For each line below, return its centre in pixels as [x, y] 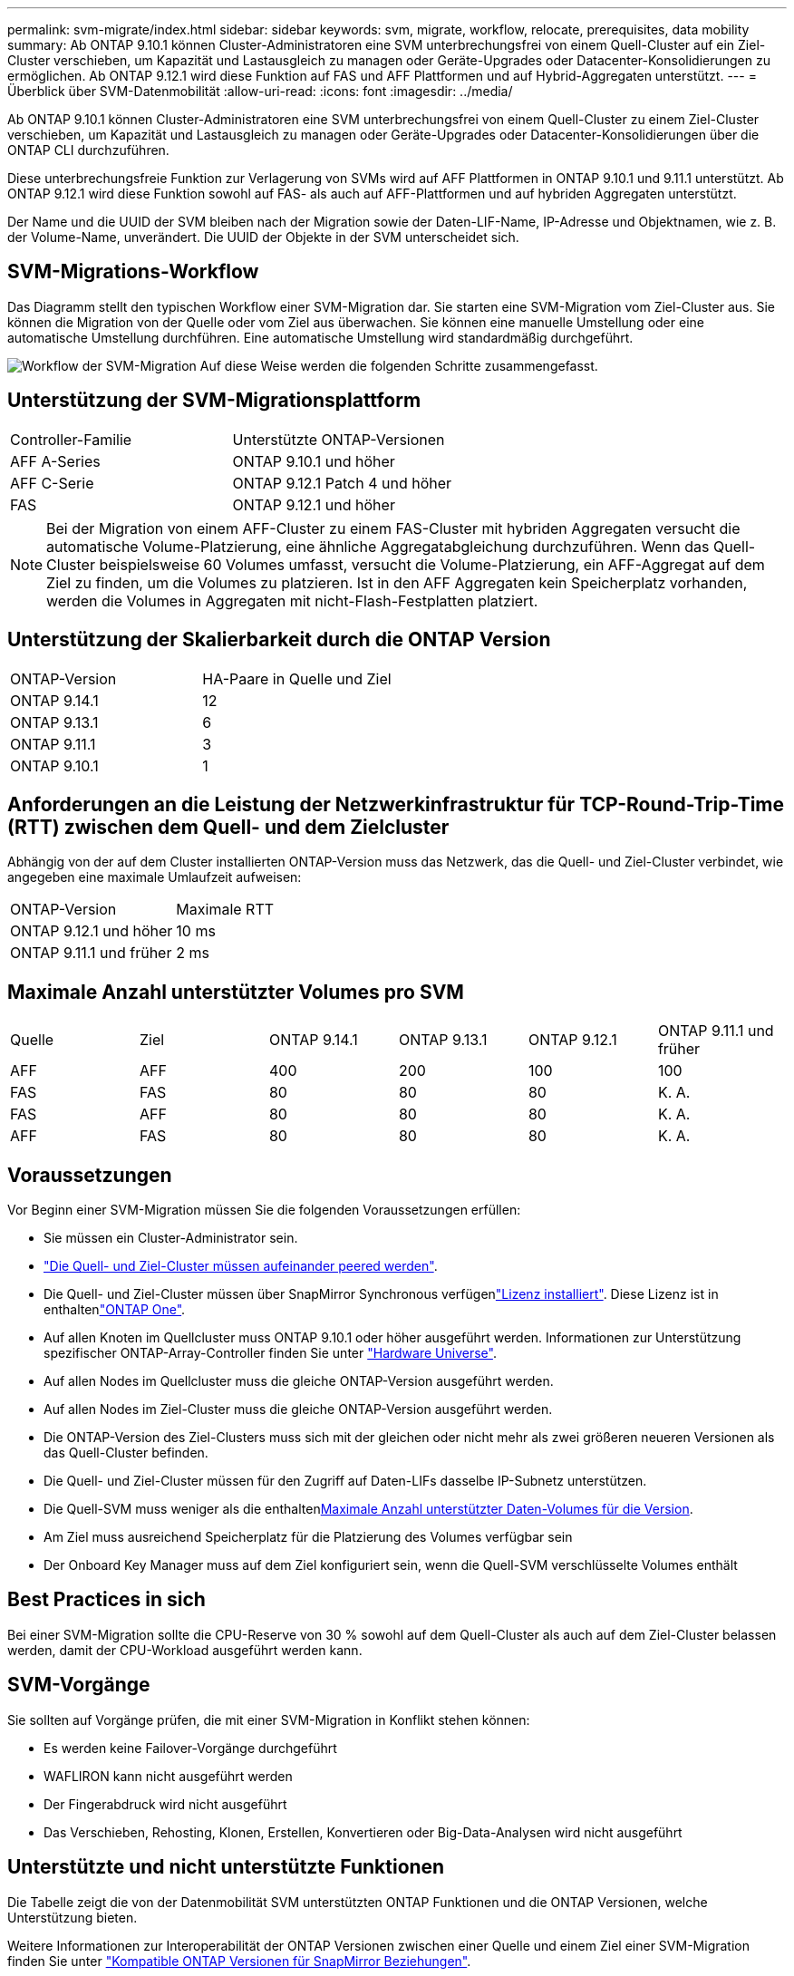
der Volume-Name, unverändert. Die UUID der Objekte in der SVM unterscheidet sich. [263, 237]
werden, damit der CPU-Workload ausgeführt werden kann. [185, 1650]
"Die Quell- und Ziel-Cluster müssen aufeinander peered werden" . [241, 1266]
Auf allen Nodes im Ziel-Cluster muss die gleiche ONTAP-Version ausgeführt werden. [298, 1409]
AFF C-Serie [52, 483]
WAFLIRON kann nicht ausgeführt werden [168, 1776]
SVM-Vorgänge [79, 1685]
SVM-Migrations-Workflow [133, 272]
